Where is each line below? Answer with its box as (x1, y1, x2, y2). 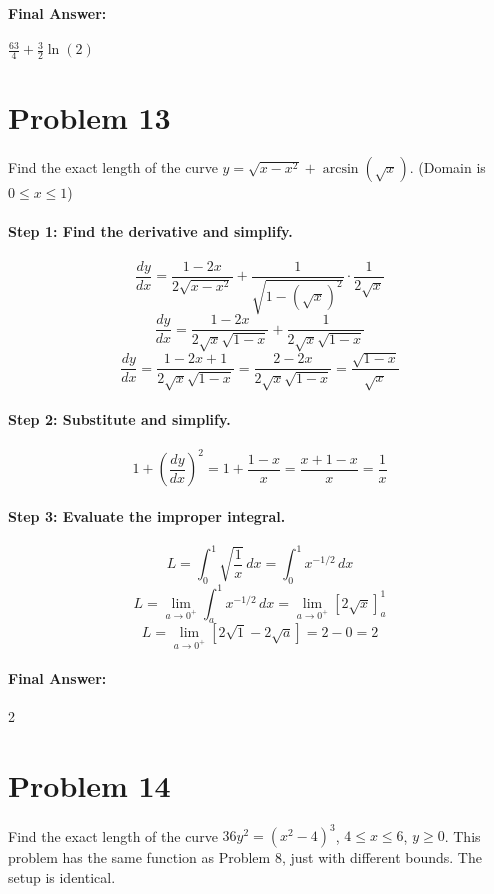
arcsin (322, 162, 359, 177)
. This (444, 825, 481, 846)
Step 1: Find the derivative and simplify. (8, 221, 293, 242)
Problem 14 (8, 764, 171, 805)
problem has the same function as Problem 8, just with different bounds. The (8, 847, 482, 868)
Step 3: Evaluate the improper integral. (8, 505, 286, 526)
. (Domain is (409, 157, 486, 178)
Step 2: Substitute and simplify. (8, 409, 231, 430)
